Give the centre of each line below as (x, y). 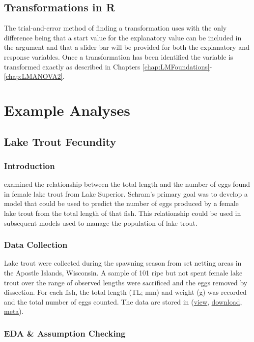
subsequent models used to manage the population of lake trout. (101, 222)
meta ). (14, 311)
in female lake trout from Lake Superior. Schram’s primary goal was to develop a (126, 193)
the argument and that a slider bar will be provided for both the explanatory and (127, 47)
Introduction (29, 165)
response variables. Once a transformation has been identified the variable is (119, 56)
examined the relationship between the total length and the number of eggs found (127, 184)
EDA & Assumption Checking (65, 333)
